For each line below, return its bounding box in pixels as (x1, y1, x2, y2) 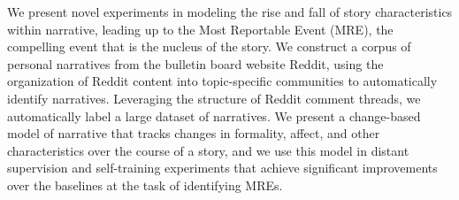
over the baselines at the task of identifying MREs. (7, 175, 283, 194)
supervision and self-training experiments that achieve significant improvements (7, 158, 438, 177)
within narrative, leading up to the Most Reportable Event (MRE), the (7, 19, 394, 38)
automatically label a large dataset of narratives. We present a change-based (7, 106, 421, 125)
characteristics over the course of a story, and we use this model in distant (7, 141, 409, 159)
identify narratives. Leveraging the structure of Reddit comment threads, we (7, 88, 421, 107)
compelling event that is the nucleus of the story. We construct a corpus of (7, 37, 411, 56)
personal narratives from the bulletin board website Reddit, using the (7, 54, 384, 73)
